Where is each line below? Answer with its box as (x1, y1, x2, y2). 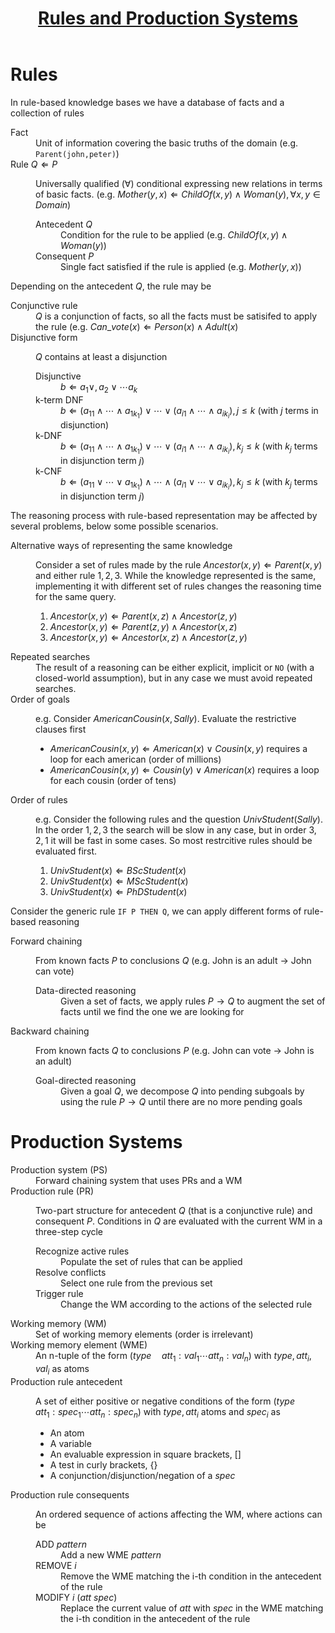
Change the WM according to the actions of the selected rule (60, 1298, 313, 1311)
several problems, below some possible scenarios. (10, 520, 219, 532)
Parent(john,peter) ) (35, 147, 120, 159)
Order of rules (10, 794, 68, 806)
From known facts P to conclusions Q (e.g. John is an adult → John (35, 955, 312, 967)
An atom (49, 1427, 85, 1439)
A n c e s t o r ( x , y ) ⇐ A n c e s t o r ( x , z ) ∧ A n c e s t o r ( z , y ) (49, 632, 248, 644)
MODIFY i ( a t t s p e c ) (35, 1592, 118, 1604)
